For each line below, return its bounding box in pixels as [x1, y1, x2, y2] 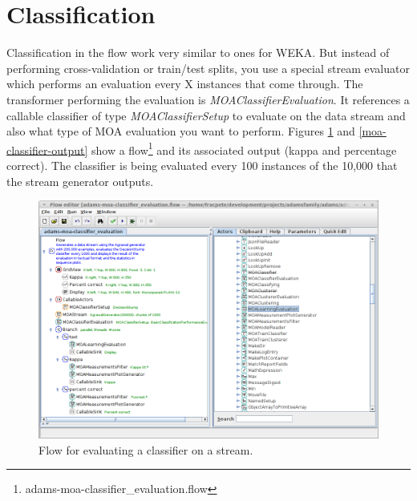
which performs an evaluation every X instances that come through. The [6, 75, 363, 92]
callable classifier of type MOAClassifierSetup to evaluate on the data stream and [6, 107, 406, 123]
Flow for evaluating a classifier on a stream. [38, 441, 253, 458]
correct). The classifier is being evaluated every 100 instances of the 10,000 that [6, 156, 398, 173]
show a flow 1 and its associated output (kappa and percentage [91, 139, 397, 158]
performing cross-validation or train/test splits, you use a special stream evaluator [6, 59, 410, 76]
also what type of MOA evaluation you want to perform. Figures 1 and [6, 123, 355, 139]
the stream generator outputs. [6, 172, 154, 189]
